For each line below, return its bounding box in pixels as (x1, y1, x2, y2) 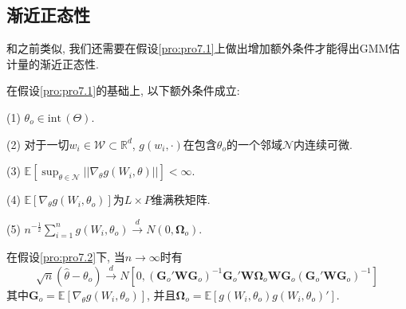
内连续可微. (294, 135, 353, 152)
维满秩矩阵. (151, 191, 211, 208)
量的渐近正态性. (17, 55, 99, 72)
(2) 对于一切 (6, 135, 69, 152)
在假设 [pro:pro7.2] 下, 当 (6, 248, 125, 265)
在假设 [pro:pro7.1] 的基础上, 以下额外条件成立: (6, 82, 240, 99)
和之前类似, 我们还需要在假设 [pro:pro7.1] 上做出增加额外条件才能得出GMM (6, 40, 389, 57)
